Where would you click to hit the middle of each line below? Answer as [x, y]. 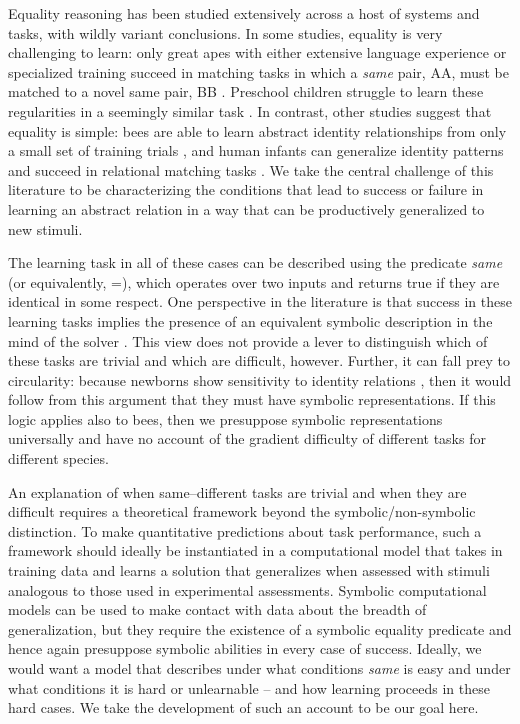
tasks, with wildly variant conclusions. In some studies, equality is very [225, 32]
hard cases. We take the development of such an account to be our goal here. [243, 707]
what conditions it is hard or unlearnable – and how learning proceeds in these [249, 687]
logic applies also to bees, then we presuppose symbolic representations [225, 418]
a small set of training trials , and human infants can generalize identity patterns [256, 150]
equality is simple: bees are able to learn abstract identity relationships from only [257, 130]
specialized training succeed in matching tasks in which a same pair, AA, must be [259, 71]
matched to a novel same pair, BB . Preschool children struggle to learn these [246, 91]
